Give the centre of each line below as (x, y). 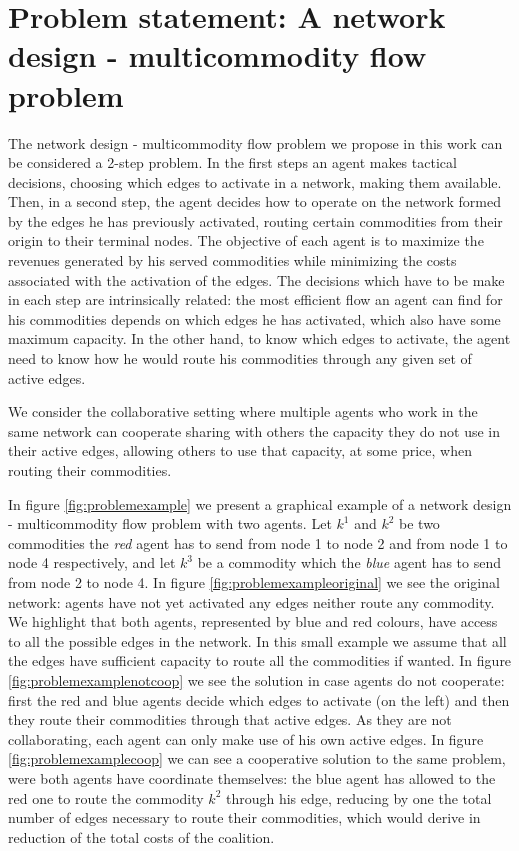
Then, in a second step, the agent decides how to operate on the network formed (255, 201)
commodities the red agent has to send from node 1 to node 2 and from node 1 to (258, 542)
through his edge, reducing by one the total (358, 797)
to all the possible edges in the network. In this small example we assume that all (257, 640)
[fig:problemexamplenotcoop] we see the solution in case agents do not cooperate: (256, 679)
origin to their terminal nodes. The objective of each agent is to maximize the (246, 240)
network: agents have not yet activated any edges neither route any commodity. (251, 601)
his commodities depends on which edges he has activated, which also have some (254, 318)
